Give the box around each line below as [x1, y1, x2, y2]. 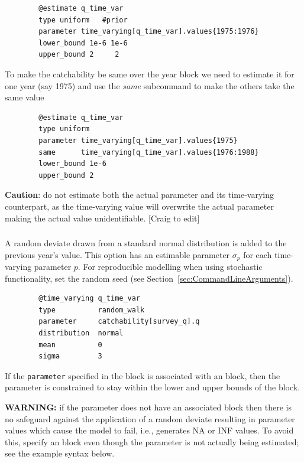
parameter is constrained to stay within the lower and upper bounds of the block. [5, 381, 300, 393]
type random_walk [38, 305, 145, 314]
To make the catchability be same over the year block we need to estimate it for [5, 67, 295, 80]
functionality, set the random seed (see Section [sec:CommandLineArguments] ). [5, 272, 293, 284]
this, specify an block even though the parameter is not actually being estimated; [5, 435, 299, 448]
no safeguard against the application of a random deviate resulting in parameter [5, 412, 295, 425]
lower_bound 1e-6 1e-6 [38, 38, 128, 47]
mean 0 [38, 340, 102, 349]
